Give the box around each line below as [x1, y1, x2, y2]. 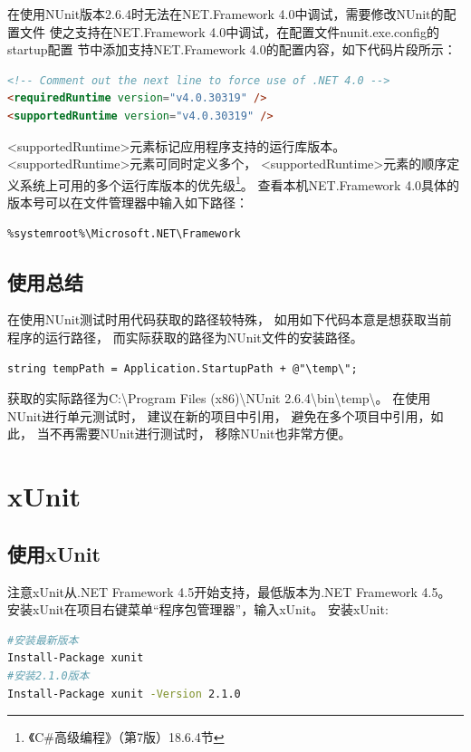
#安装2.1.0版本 [7, 669, 90, 682]
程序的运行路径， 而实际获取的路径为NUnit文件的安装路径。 [7, 327, 363, 346]
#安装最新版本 [7, 633, 79, 647]
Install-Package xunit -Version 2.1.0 [7, 687, 241, 700]
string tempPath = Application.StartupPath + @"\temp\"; [7, 362, 358, 375]
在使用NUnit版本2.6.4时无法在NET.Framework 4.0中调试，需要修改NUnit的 [7, 5, 444, 23]
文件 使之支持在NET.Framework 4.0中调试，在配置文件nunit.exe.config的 [19, 22, 439, 41]
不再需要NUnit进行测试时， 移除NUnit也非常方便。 [49, 424, 351, 443]
